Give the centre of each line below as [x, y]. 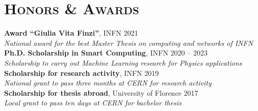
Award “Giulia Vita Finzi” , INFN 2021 [71, 33]
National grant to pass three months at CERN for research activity [108, 83]
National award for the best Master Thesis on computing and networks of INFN [129, 43]
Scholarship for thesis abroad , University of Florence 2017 [101, 92]
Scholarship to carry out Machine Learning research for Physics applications [123, 62]
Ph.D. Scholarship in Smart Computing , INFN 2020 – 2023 [106, 53]
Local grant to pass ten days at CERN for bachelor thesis [93, 103]
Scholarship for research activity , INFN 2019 [82, 73]
